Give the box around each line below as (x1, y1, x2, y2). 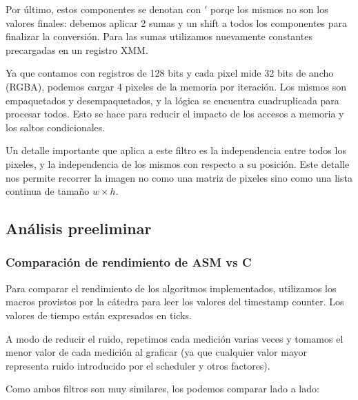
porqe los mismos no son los (210, 2, 328, 16)
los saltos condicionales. (6, 120, 106, 134)
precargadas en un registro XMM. (6, 42, 148, 57)
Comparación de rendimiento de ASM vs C (6, 254, 252, 271)
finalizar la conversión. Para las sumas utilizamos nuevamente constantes (6, 29, 312, 44)
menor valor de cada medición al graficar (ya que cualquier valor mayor (6, 345, 307, 359)
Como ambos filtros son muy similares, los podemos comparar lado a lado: (6, 381, 319, 396)
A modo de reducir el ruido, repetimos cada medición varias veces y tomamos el (6, 331, 344, 345)
